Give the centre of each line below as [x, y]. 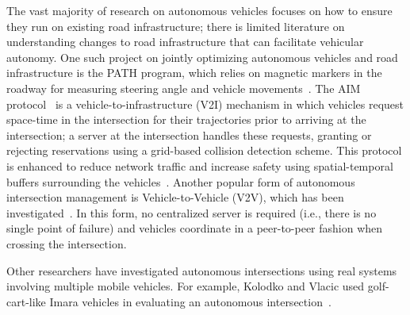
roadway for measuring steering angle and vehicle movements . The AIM [184, 88]
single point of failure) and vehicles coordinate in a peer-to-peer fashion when [195, 228]
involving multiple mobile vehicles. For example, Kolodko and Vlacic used [186, 286]
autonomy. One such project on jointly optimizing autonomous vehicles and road [202, 57]
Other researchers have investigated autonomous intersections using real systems [202, 270]
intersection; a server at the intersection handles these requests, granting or [189, 134]
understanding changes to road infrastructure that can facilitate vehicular [185, 42]
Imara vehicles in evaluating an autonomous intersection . [190, 301]
